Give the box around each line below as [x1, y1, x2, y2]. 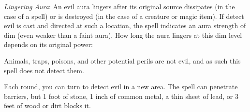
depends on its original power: [4, 39, 93, 49]
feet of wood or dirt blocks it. [4, 100, 91, 111]
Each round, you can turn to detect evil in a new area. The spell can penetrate [4, 81, 238, 92]
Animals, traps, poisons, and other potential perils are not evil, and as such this [4, 55, 241, 65]
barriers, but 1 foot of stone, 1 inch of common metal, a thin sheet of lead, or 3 [4, 91, 238, 101]
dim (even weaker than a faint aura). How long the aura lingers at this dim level [4, 30, 242, 40]
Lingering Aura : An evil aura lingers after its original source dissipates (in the [4, 1, 235, 11]
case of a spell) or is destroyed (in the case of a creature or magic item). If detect [4, 11, 244, 21]
